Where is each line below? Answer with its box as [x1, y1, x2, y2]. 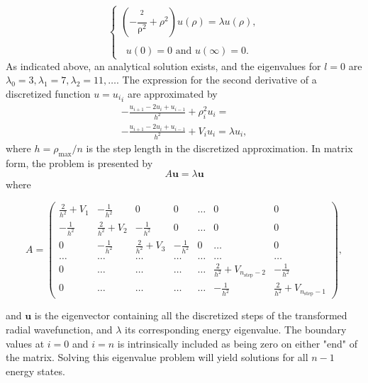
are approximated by [127, 86, 218, 101]
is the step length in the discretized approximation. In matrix [86, 140, 353, 155]
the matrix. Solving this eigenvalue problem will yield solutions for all [6, 350, 308, 365]
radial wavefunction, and [6, 321, 113, 336]
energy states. [6, 363, 65, 378]
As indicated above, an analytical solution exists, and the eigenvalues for [6, 58, 321, 73]
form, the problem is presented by [6, 155, 153, 170]
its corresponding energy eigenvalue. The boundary [125, 321, 347, 336]
